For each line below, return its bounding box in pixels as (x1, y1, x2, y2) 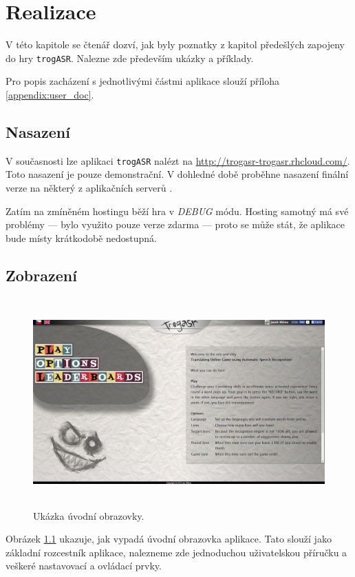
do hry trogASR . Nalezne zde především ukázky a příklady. (6, 50, 254, 65)
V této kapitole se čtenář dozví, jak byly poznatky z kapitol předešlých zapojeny (6, 37, 345, 52)
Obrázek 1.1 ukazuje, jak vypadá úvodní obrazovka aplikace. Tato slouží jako (6, 532, 332, 546)
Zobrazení (6, 264, 77, 285)
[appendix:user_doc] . (6, 87, 94, 101)
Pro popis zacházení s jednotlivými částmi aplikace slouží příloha (6, 74, 280, 88)
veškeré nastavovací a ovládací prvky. (6, 558, 162, 573)
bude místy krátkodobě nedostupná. (6, 230, 157, 245)
